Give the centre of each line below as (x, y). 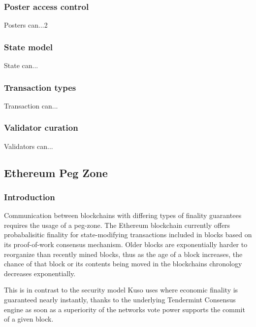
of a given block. (29, 319)
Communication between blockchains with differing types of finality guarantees (123, 215)
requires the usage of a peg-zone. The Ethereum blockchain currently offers (117, 225)
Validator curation (41, 127)
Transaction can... (31, 105)
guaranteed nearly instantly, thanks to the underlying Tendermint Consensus (120, 299)
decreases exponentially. (40, 273)
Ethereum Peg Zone (56, 172)
